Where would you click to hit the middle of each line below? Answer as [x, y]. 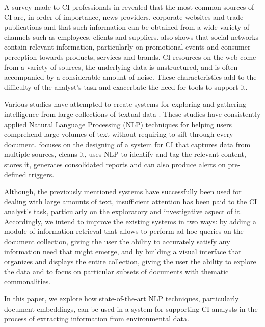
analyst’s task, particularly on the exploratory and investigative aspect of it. [123, 211]
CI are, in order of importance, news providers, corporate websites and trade [124, 17]
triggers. [42, 174]
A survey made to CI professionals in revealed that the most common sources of [129, 7]
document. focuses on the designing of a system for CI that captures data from [127, 144]
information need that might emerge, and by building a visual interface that [123, 251]
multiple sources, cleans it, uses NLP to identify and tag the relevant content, [125, 154]
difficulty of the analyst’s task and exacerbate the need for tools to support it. [126, 87]
